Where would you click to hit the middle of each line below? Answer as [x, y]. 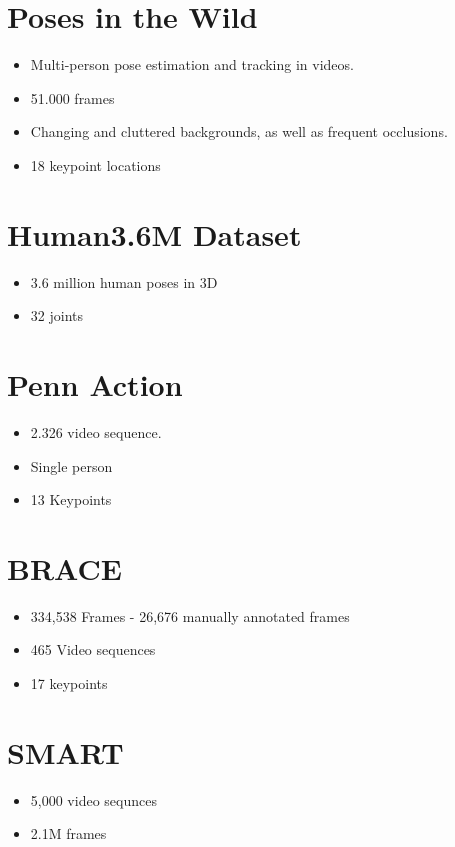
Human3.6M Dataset [154, 233]
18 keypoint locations [95, 164]
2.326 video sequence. [96, 431]
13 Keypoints [71, 499]
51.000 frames [72, 97]
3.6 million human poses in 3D [124, 281]
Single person [71, 465]
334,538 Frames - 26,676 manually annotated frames [190, 615]
